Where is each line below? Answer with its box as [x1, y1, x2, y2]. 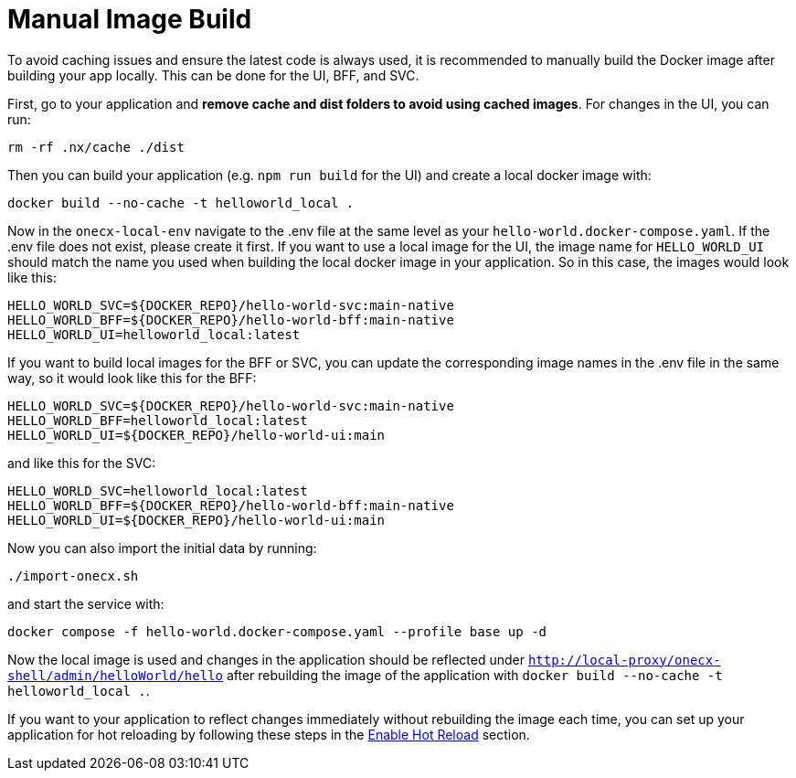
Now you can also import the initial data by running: [7, 539, 317, 556]
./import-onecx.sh [7, 568, 139, 583]
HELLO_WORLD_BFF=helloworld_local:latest [7, 412, 308, 428]
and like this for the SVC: [7, 454, 156, 471]
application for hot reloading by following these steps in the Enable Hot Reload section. [7, 726, 530, 742]
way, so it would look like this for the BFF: [7, 369, 257, 386]
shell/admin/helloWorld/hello [7, 667, 224, 683]
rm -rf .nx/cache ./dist [7, 139, 185, 155]
